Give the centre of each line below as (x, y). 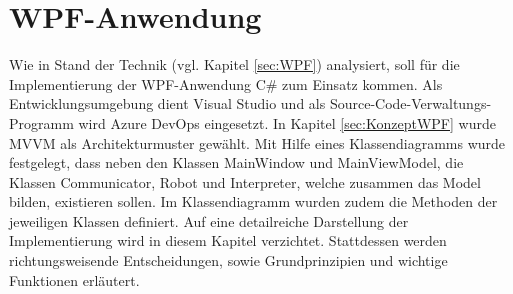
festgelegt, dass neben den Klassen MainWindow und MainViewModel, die (236, 162)
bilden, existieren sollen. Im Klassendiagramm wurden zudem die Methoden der (253, 201)
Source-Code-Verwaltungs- (410, 103)
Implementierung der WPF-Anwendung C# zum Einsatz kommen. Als (226, 83)
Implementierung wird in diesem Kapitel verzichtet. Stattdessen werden (228, 240)
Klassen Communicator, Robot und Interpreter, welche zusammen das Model (245, 181)
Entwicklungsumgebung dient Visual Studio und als (167, 103)
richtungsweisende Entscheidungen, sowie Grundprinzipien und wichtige (228, 260)
